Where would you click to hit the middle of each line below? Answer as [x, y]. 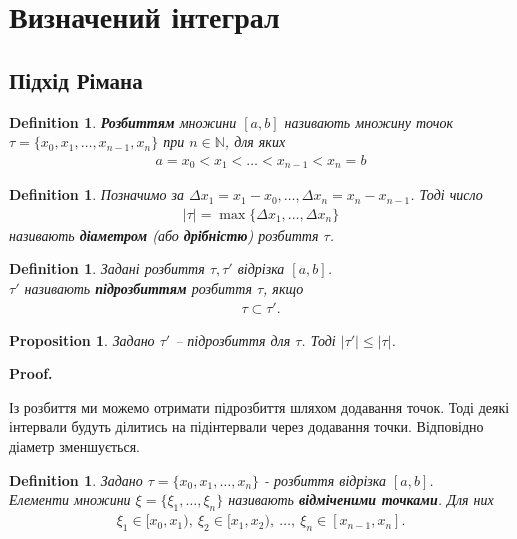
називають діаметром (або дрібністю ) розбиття [164, 234]
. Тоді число [446, 194]
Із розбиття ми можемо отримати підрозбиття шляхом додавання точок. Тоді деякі [259, 406]
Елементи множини [70, 499]
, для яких [255, 141]
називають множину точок [368, 121]
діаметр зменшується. [74, 446]
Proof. [31, 373]
